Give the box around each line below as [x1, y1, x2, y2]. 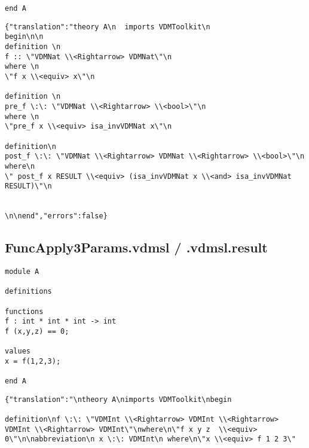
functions [5, 307, 44, 316]
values [5, 347, 30, 356]
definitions [5, 287, 52, 296]
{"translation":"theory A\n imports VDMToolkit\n [5, 22, 210, 31]
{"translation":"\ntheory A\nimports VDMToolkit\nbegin [5, 395, 232, 404]
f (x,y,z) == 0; [5, 327, 69, 336]
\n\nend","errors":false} [5, 212, 108, 221]
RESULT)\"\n [5, 182, 52, 191]
